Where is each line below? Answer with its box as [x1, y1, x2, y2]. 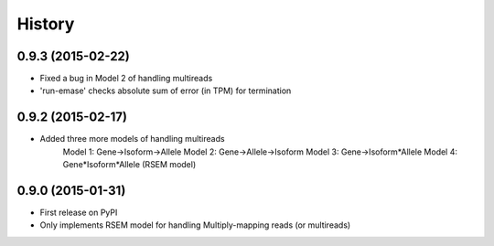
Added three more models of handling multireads [39, 134, 225, 144]
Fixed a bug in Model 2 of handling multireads [39, 73, 213, 84]
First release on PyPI [39, 207, 118, 219]
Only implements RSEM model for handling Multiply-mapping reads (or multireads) [39, 219, 351, 230]
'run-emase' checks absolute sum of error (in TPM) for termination [39, 85, 292, 96]
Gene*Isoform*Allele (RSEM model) [62, 159, 197, 170]
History [16, 14, 75, 34]
